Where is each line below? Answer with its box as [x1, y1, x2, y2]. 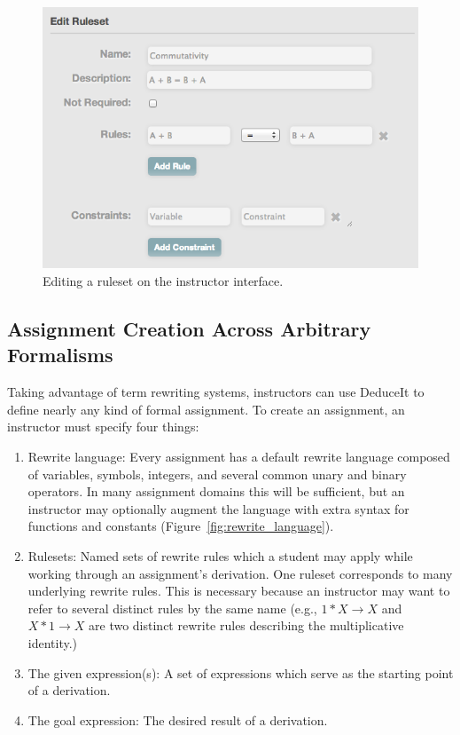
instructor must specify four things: [7, 417, 199, 436]
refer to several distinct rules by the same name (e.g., [27, 598, 317, 617]
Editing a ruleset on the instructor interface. [43, 272, 284, 290]
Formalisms [7, 341, 113, 368]
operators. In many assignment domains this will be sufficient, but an [27, 482, 405, 501]
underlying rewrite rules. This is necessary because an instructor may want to [27, 581, 450, 600]
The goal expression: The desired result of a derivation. [27, 710, 328, 729]
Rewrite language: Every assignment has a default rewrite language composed [27, 447, 450, 465]
